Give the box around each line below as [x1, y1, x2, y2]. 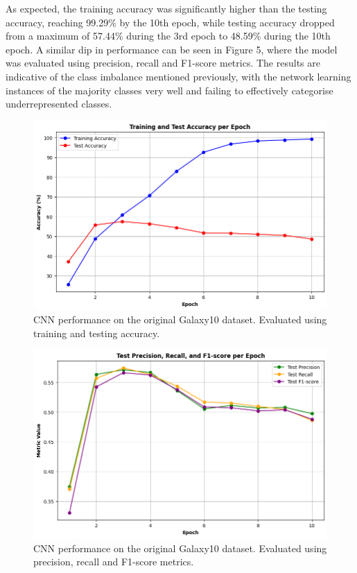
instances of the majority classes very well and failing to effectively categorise [6, 83, 333, 97]
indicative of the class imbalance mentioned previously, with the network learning [6, 69, 351, 83]
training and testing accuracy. [33, 325, 160, 340]
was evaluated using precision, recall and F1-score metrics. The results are [6, 55, 320, 70]
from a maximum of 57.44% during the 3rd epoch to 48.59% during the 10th [6, 28, 331, 43]
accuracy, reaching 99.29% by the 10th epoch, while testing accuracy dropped [6, 15, 335, 29]
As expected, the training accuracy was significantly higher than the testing [6, 1, 327, 15]
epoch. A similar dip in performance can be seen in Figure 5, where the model [6, 42, 338, 56]
